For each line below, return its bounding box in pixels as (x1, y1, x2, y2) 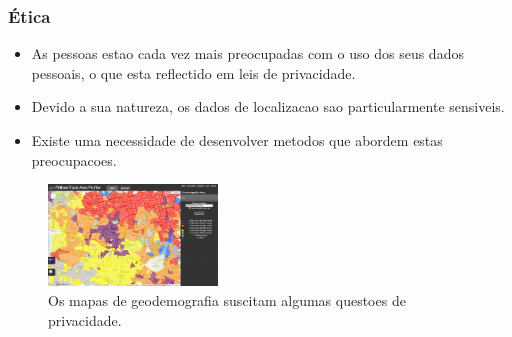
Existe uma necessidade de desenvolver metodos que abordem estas (31, 130, 443, 150)
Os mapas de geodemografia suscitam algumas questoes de (48, 289, 406, 310)
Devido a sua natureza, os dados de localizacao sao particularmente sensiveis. (31, 96, 505, 117)
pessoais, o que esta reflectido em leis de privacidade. (31, 62, 356, 83)
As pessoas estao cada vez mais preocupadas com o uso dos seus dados (31, 43, 464, 64)
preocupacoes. (31, 149, 117, 170)
